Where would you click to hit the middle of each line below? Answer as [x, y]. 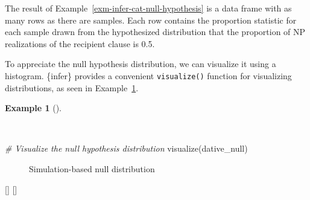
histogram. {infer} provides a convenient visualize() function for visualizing [148, 75]
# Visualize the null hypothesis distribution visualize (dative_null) [126, 148]
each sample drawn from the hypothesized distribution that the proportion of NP [155, 32]
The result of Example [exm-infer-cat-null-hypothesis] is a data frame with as [148, 8]
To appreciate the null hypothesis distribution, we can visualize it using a [141, 64]
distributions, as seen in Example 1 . [72, 87]
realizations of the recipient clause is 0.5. [80, 43]
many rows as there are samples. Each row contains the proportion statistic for [151, 20]
